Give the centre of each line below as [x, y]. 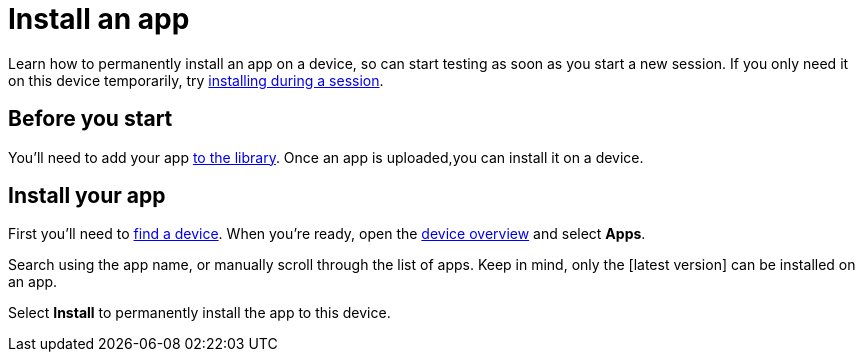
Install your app [87, 196]
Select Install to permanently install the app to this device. [199, 313]
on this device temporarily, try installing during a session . [196, 80]
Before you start [90, 119]
